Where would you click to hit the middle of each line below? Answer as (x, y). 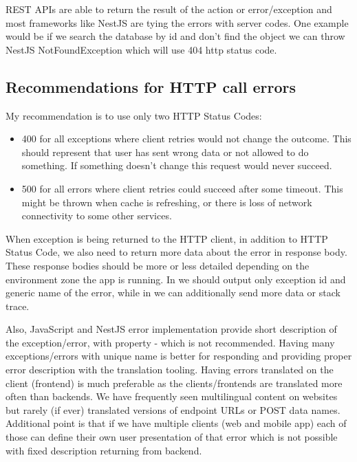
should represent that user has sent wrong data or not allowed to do (165, 152)
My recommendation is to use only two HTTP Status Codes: (134, 115)
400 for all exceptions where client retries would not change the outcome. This (186, 139)
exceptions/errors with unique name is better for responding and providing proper (179, 356)
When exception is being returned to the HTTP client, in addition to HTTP (167, 238)
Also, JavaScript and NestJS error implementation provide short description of (171, 329)
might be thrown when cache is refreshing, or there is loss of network (167, 202)
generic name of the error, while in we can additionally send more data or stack (173, 293)
